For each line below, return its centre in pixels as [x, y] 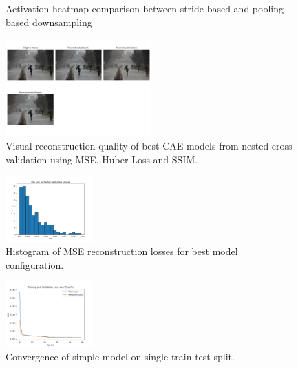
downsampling [62, 22]
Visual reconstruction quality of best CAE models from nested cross [149, 145]
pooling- [269, 8]
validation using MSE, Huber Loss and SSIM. [102, 159]
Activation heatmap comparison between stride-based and [128, 8]
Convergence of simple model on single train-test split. [120, 357]
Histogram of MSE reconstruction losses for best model [122, 251]
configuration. [35, 264]
